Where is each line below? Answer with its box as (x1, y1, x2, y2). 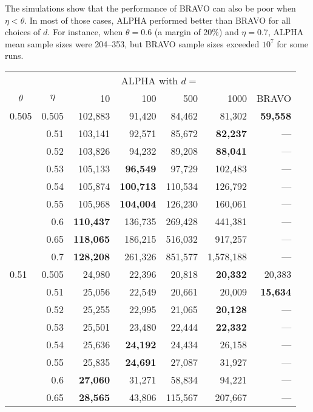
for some (277, 37, 309, 50)
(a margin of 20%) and (154, 25, 239, 38)
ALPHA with (121, 73, 178, 87)
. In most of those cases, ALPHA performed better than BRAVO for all (24, 13, 291, 26)
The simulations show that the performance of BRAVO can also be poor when (5, 2, 296, 14)
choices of (5, 25, 41, 38)
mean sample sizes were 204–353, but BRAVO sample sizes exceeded (5, 37, 260, 50)
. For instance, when (47, 25, 123, 38)
